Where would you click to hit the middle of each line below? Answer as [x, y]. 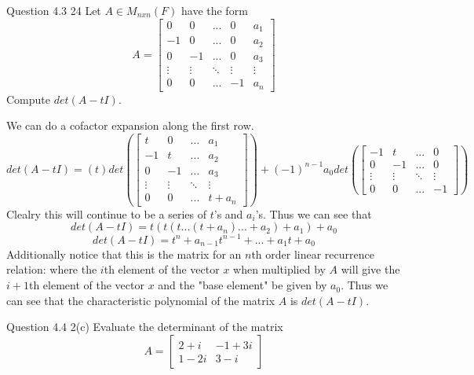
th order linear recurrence [313, 254]
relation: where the [52, 269]
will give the [370, 269]
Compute [28, 99]
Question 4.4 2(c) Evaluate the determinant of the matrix [145, 327]
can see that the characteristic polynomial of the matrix [141, 300]
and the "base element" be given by [242, 285]
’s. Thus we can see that [314, 213]
